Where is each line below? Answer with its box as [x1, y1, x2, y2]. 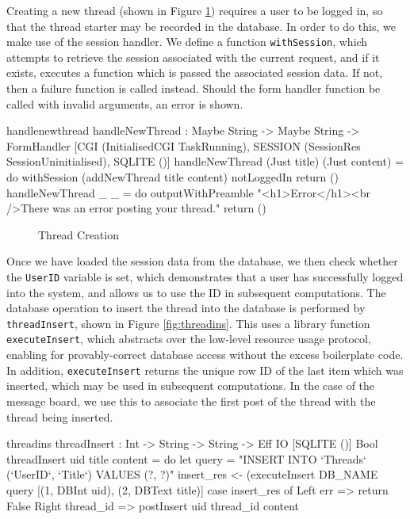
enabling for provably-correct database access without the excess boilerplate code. [6, 346, 404, 363]
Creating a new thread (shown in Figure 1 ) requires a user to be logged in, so [6, 2, 383, 18]
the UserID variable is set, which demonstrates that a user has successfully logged [6, 268, 404, 284]
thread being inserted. [6, 408, 113, 425]
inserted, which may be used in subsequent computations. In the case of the [6, 377, 375, 394]
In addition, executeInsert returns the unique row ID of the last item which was [6, 361, 404, 378]
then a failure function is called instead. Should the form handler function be [6, 80, 381, 97]
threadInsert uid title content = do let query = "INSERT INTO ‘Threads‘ [6, 450, 366, 467]
